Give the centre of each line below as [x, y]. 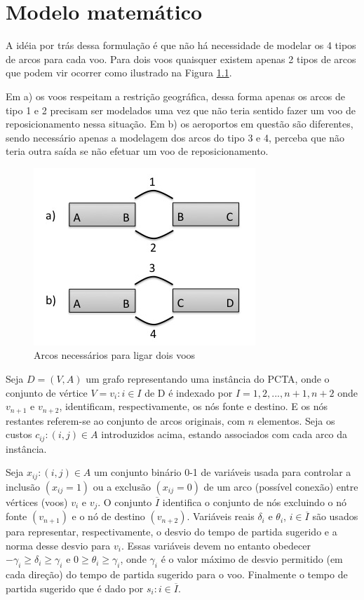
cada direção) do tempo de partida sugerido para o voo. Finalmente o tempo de [177, 574]
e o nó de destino [108, 516]
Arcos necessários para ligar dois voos [115, 355]
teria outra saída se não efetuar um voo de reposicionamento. [137, 151]
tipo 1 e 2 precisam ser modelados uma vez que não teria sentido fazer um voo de [181, 110]
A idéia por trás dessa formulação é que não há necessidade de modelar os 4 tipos [181, 45]
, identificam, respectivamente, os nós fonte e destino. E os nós [193, 406]
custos [19, 434]
